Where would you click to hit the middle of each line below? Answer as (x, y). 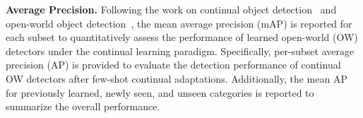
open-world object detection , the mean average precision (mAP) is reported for (179, 23)
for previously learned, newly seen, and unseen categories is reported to (160, 92)
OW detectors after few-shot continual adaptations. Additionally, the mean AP (177, 78)
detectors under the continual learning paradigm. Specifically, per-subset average (180, 51)
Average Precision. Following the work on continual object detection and (171, 9)
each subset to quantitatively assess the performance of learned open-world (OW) (182, 37)
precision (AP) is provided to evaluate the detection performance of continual (173, 65)
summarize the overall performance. (83, 106)
